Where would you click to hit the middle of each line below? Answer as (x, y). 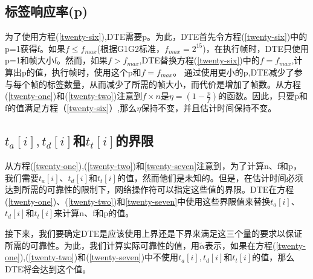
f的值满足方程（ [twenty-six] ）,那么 (71, 108)
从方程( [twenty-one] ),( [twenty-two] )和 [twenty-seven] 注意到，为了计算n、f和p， (153, 165)
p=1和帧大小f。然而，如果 (56, 60)
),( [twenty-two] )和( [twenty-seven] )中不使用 (99, 257)
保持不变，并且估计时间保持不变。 (209, 108)
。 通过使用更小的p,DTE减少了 (234, 72)
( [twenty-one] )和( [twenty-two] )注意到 (74, 96)
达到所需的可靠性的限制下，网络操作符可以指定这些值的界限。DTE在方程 (150, 189)
